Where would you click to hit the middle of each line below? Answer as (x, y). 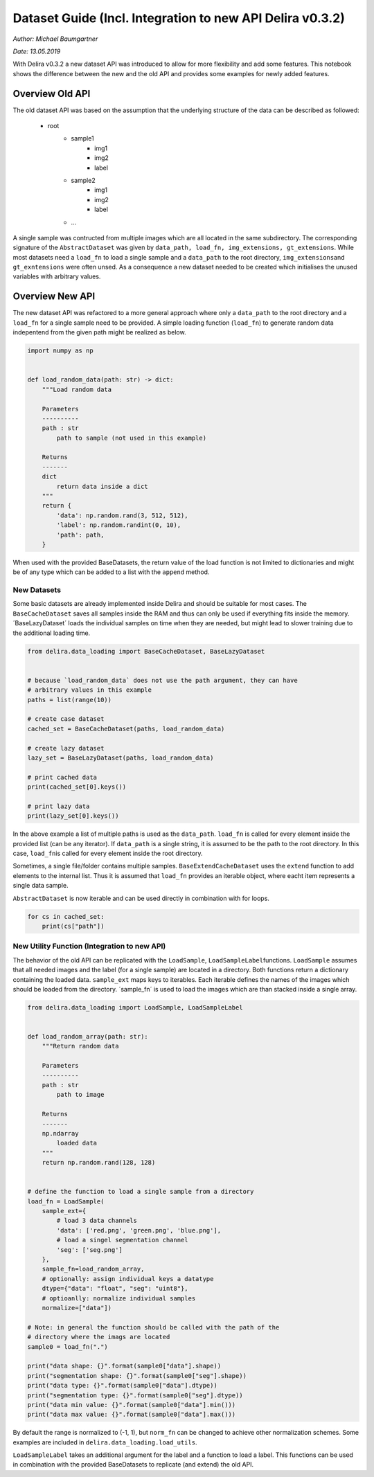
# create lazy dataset (66, 748)
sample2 (83, 180)
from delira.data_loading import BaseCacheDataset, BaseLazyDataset (146, 651)
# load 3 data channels (97, 1221)
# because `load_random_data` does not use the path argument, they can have (162, 680)
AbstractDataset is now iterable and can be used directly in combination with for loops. (141, 898)
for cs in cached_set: (66, 916)
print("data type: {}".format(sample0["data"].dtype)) (122, 1386)
